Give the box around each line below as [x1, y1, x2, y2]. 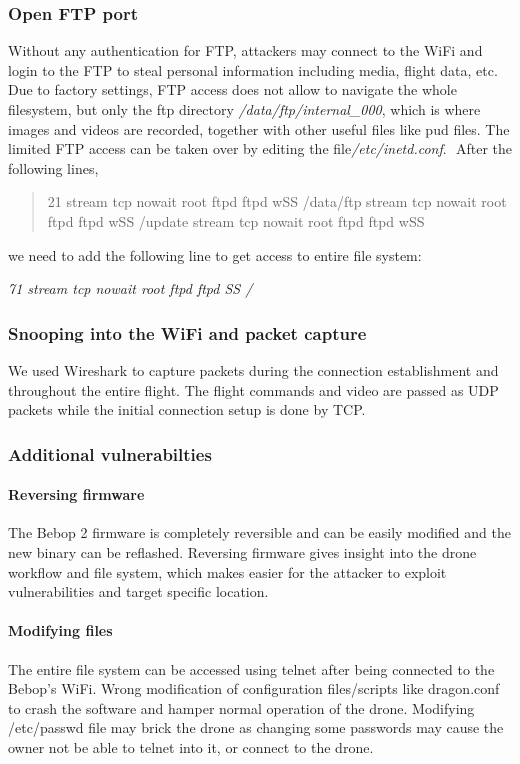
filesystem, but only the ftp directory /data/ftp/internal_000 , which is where [8, 99, 481, 119]
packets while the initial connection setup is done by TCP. [8, 399, 366, 420]
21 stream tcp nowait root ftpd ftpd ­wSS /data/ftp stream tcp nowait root [47, 191, 507, 212]
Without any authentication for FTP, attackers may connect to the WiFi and [8, 40, 483, 61]
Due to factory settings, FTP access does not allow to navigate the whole [8, 79, 457, 100]
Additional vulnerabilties [8, 441, 212, 466]
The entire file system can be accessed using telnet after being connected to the [8, 658, 495, 679]
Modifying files [8, 620, 113, 641]
